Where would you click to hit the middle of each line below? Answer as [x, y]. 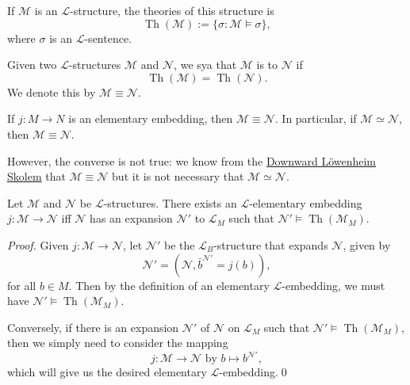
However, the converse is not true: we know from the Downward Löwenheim [192, 160]
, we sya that [205, 65]
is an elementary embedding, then [151, 118]
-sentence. [108, 38]
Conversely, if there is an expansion [93, 327]
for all [22, 285]
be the [179, 244]
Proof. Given [38, 244]
